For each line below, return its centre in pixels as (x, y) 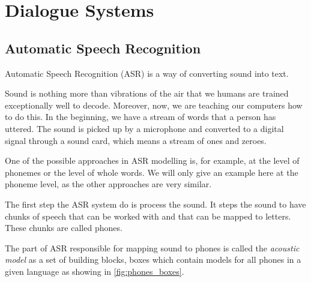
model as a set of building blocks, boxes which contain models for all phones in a (153, 259)
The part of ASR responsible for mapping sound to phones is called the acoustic (152, 247)
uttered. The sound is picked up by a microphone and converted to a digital (144, 128)
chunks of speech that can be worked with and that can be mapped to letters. (148, 216)
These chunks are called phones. (64, 228)
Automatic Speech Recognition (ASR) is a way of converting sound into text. (147, 73)
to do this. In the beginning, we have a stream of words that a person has (140, 117)
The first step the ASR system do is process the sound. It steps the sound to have (155, 204)
